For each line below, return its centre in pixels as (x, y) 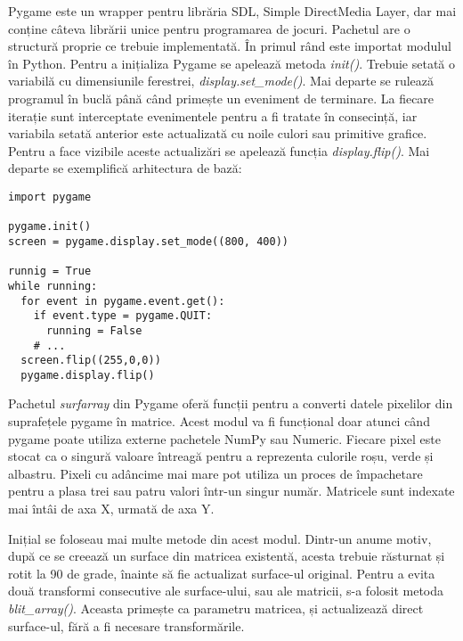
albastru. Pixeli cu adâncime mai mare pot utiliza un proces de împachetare (215, 473)
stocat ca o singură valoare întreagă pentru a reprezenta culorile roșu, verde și (221, 456)
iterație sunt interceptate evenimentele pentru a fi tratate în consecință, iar (213, 115)
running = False (94, 330)
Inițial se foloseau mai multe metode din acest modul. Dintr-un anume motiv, (220, 538)
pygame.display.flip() (88, 375)
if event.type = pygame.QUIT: (123, 316)
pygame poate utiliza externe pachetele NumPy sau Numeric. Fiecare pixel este (224, 438)
